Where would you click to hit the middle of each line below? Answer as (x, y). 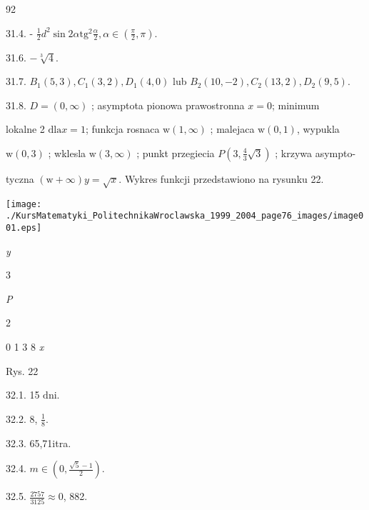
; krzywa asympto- (315, 152)
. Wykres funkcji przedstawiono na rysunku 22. (221, 178)
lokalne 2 (25, 129)
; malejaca (232, 129)
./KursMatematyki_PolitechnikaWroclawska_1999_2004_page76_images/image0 (185, 216)
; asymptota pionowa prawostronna (168, 105)
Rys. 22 (22, 370)
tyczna (20, 178)
